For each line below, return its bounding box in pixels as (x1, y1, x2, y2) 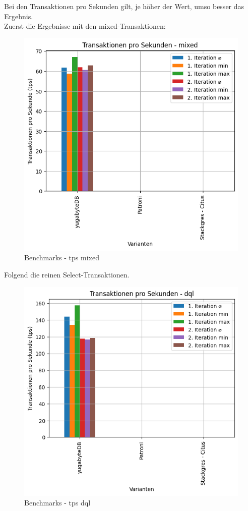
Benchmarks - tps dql (24, 497, 91, 508)
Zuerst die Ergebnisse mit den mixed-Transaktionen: (4, 21, 166, 31)
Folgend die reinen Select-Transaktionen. (4, 269, 130, 279)
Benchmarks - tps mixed (24, 252, 99, 263)
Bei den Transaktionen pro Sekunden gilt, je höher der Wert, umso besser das (4, 1, 244, 11)
